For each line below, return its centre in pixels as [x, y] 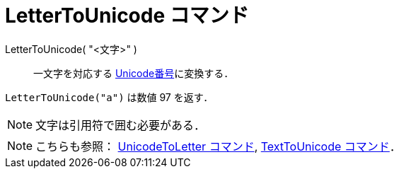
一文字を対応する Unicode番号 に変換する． [134, 73]
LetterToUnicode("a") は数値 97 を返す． [109, 97]
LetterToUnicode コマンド [127, 16]
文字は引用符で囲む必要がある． [121, 125]
